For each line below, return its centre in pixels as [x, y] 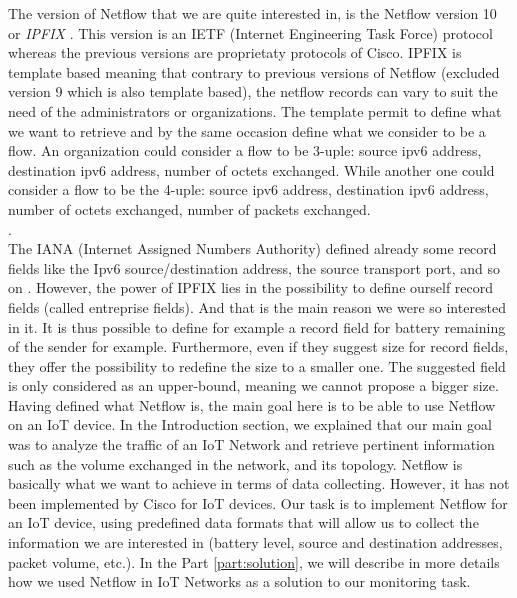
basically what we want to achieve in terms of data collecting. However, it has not [259, 483]
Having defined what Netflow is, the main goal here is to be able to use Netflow [252, 404]
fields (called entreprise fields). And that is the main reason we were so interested [257, 306]
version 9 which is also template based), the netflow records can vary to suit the [253, 91]
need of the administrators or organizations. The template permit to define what [255, 110]
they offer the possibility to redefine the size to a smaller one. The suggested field [257, 365]
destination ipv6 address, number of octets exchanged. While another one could [251, 169]
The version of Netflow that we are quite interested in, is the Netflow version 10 [252, 13]
